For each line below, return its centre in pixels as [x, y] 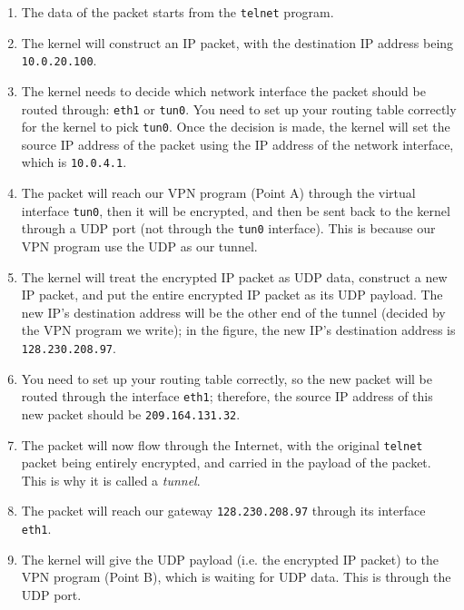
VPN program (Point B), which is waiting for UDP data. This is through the [236, 577]
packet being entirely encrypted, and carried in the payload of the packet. [226, 462]
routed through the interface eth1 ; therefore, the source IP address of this [227, 396]
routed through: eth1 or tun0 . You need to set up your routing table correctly [239, 108]
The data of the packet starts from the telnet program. [178, 12]
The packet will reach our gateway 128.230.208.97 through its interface [223, 511]
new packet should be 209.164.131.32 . [131, 413]
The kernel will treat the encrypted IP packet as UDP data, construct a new [234, 276]
